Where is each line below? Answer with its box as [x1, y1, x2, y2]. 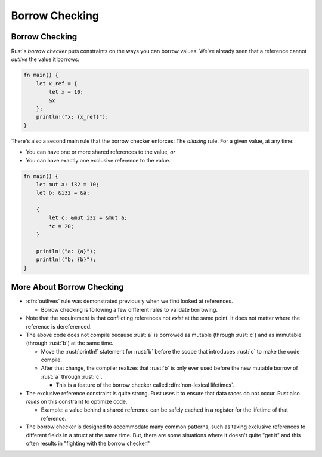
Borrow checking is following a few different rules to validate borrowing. [41, 306, 218, 313]
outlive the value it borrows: [11, 56, 80, 63]
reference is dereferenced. [26, 323, 92, 330]
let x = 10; [48, 88, 83, 96]
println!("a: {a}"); [36, 248, 97, 255]
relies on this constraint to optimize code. [26, 398, 128, 406]
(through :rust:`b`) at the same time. [26, 339, 114, 346]
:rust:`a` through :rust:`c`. [41, 373, 103, 380]
